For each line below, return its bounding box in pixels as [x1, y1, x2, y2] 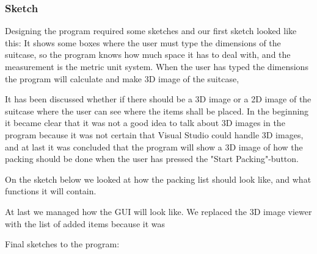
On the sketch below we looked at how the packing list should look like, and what [5, 172, 312, 185]
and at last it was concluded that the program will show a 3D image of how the [5, 140, 303, 153]
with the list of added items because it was [5, 217, 165, 230]
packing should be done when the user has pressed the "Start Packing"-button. [5, 152, 299, 165]
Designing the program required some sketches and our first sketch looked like [5, 24, 297, 37]
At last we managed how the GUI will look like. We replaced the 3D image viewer [5, 205, 312, 217]
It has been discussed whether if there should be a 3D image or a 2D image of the [5, 93, 312, 105]
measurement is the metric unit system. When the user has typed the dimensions [5, 60, 308, 72]
